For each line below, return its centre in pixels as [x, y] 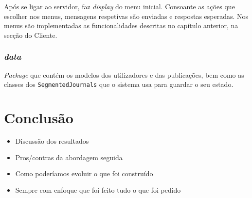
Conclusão [39, 118]
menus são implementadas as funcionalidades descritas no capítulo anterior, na [121, 25]
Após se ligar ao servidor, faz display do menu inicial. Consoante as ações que [119, 6]
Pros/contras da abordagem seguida [69, 157]
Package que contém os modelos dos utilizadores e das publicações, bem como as [124, 74]
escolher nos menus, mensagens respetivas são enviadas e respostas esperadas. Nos [126, 16]
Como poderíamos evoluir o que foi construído [84, 173]
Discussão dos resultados [52, 140]
